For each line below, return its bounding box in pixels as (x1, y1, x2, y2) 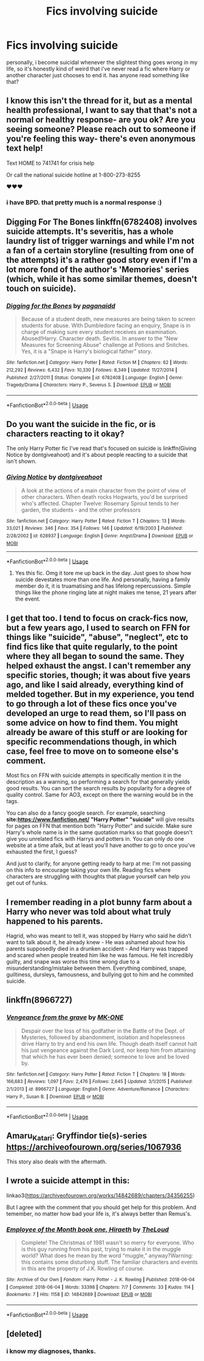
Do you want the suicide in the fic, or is (6, 419, 156, 430)
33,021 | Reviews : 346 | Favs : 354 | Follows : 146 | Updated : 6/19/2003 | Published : (6, 525, 183, 532)
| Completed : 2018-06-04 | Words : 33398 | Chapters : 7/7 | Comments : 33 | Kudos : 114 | (6, 1284, 194, 1290)
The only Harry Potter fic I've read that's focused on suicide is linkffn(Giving (6, 445, 197, 452)
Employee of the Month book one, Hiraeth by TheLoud (6, 1225, 169, 1233)
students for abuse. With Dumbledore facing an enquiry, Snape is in (21, 322, 191, 329)
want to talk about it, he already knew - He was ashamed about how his (6, 939, 185, 945)
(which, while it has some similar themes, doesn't (6, 274, 197, 284)
